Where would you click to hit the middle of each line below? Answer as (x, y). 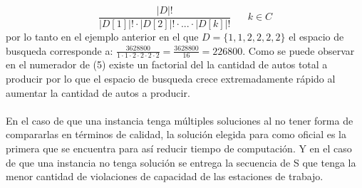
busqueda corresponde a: (60, 50)
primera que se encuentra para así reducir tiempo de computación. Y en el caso (179, 148)
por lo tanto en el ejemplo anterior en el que (102, 37)
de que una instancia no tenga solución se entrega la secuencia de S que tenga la (181, 162)
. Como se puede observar (299, 50)
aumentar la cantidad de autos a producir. (98, 92)
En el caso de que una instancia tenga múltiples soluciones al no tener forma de (180, 120)
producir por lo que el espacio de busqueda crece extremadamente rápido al (171, 79)
